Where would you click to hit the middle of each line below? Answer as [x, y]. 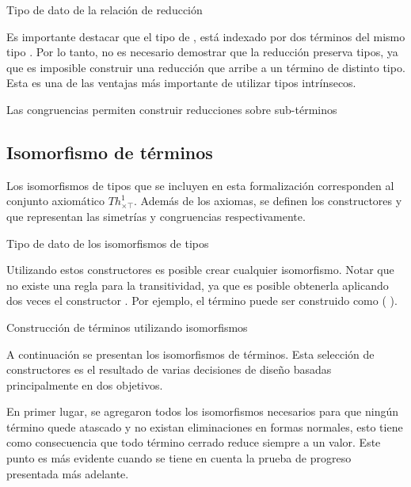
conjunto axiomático [56, 201]
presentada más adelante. [68, 473]
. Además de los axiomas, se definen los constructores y [268, 201]
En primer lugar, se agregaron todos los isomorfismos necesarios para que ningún [203, 411]
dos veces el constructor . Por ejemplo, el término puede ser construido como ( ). [202, 301]
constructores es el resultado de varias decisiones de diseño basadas [169, 369]
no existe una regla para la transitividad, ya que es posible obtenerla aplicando [198, 285]
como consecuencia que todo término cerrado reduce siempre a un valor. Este [194, 442]
